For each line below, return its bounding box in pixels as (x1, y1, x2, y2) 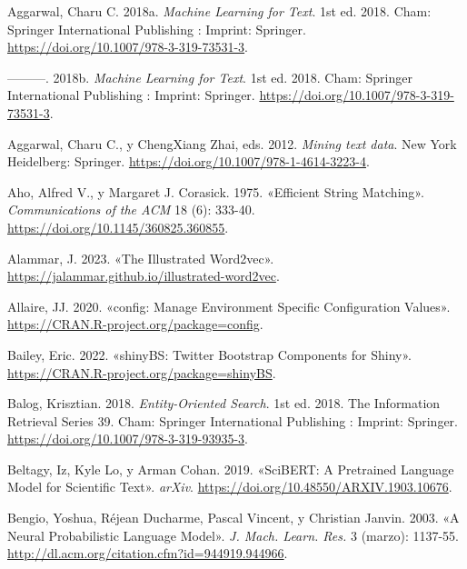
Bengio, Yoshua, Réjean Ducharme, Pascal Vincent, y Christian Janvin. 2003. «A (7, 508, 460, 527)
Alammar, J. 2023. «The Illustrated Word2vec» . (7, 248, 274, 267)
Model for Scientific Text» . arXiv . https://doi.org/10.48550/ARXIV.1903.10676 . (7, 477, 452, 496)
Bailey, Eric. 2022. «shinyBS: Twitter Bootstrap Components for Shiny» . (7, 344, 412, 364)
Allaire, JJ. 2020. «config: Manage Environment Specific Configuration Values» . (7, 296, 451, 315)
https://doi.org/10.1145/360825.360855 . (7, 217, 229, 236)
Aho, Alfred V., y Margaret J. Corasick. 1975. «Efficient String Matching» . (7, 182, 424, 201)
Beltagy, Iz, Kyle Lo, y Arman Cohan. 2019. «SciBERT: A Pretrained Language (7, 459, 454, 478)
